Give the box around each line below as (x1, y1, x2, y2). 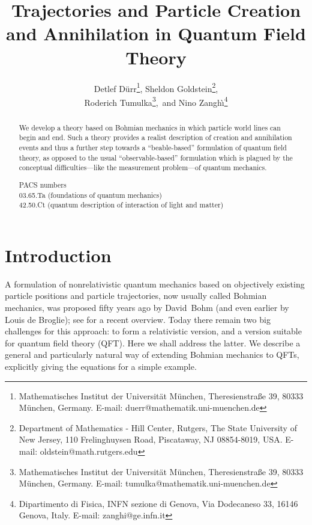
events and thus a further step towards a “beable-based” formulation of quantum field (19, 143, 287, 153)
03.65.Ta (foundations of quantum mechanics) (19, 189, 162, 200)
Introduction (5, 242, 112, 267)
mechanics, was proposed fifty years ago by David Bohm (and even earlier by (5, 301, 289, 314)
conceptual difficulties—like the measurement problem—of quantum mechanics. (19, 162, 267, 173)
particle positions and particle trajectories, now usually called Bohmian (5, 289, 267, 302)
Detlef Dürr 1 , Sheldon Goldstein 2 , (94, 80, 218, 94)
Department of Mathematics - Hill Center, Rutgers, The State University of (19, 421, 297, 434)
